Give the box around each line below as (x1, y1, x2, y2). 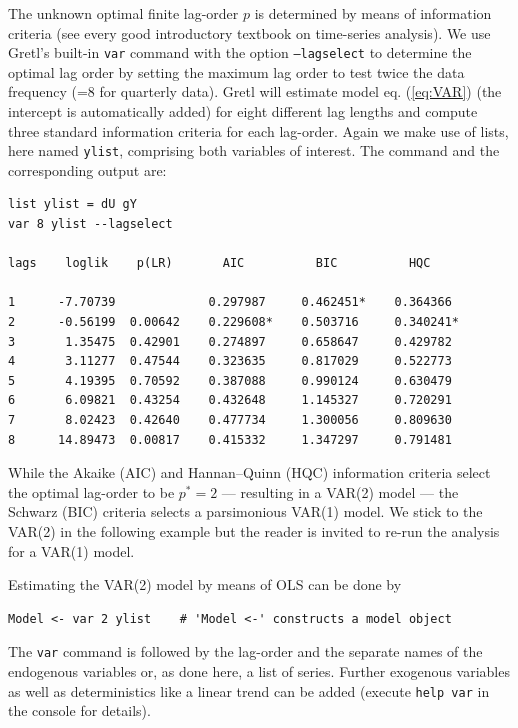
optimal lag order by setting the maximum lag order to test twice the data (8, 61, 465, 82)
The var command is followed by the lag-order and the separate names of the (8, 641, 483, 662)
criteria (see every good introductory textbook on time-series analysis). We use (8, 22, 491, 43)
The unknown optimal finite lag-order (8, 3, 239, 23)
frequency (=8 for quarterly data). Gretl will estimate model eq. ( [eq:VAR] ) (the (8, 81, 502, 102)
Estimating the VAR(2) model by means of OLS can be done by (8, 574, 402, 595)
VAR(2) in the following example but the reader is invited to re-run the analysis (8, 520, 500, 541)
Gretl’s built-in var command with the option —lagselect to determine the (8, 42, 472, 63)
